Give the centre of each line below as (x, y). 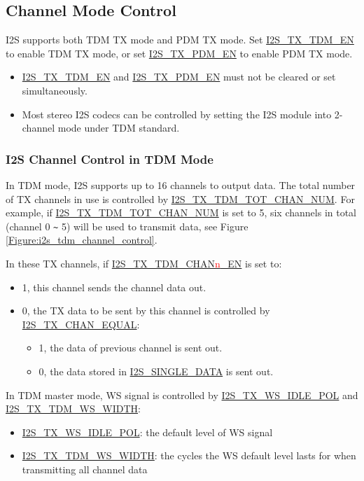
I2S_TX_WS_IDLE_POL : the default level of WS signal (147, 432)
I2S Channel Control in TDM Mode (110, 159)
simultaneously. (55, 90)
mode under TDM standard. (119, 128)
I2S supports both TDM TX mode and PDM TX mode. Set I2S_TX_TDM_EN (180, 40)
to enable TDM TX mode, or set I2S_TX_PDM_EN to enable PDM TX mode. (179, 53)
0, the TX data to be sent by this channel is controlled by (146, 311)
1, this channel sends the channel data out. (114, 287)
